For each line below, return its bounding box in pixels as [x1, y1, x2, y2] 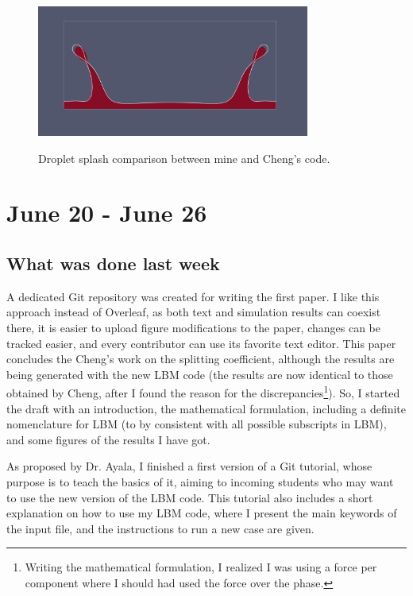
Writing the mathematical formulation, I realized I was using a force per [25, 559, 377, 575]
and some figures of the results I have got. [6, 431, 210, 447]
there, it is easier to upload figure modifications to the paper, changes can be [6, 319, 381, 335]
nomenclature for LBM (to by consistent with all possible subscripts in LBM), [6, 416, 387, 432]
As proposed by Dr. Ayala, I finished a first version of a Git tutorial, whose [6, 458, 372, 474]
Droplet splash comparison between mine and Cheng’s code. [38, 149, 330, 166]
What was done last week [6, 250, 220, 275]
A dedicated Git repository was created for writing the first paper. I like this [6, 288, 380, 304]
